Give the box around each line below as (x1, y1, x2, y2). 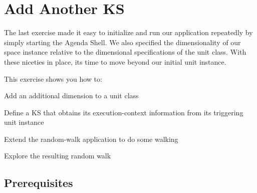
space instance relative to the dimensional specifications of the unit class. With (4, 47, 246, 57)
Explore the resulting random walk (4, 150, 111, 161)
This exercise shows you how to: (4, 73, 102, 84)
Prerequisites (4, 175, 73, 190)
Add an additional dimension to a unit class (4, 90, 139, 101)
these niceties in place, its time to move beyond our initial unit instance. (4, 56, 226, 67)
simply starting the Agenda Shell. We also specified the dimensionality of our (4, 37, 241, 47)
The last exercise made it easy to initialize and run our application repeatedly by (4, 27, 253, 38)
